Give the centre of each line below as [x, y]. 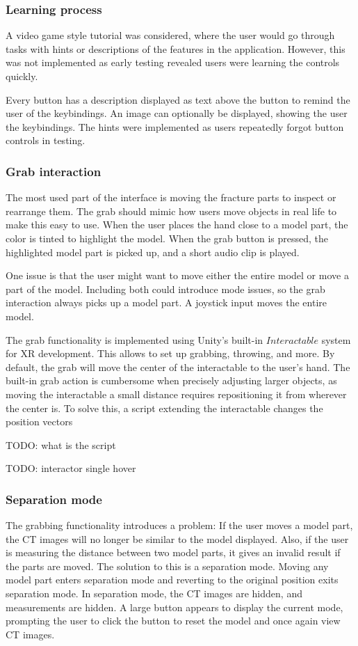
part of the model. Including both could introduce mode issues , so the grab [165, 289]
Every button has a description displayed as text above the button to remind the [178, 99]
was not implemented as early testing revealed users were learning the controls [173, 62]
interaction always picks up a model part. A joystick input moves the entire [166, 302]
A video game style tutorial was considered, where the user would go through [170, 35]
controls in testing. [46, 140]
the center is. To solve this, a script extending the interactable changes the [164, 408]
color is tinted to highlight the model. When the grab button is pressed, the [167, 238]
